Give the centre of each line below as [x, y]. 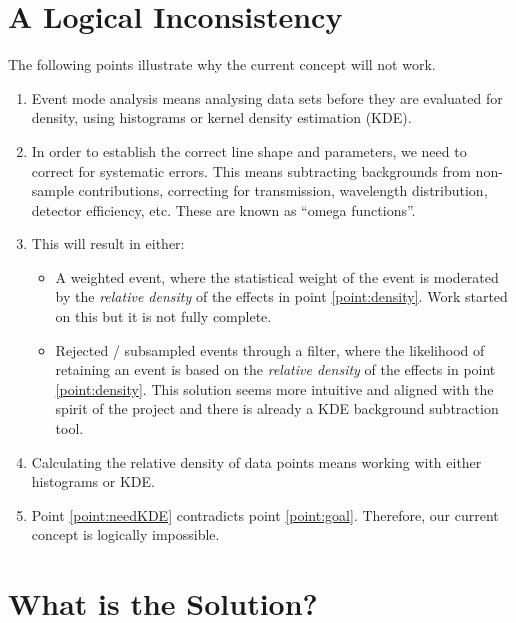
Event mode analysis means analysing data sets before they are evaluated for [267, 97]
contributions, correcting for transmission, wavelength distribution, [283, 190]
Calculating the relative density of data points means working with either [256, 461]
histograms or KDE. [93, 481]
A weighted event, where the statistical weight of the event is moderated [277, 276]
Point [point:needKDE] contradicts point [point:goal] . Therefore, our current [265, 514]
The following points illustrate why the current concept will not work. [222, 64]
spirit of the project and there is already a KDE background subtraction [277, 408]
